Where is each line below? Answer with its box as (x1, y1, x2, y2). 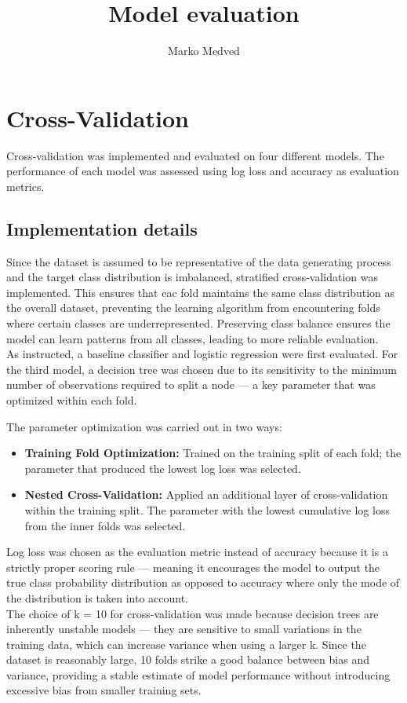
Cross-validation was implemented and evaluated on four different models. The (6, 147, 384, 163)
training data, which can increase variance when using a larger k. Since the (6, 635, 366, 652)
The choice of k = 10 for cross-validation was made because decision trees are (6, 605, 379, 621)
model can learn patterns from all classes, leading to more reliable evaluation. (6, 330, 379, 346)
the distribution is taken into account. (6, 589, 188, 606)
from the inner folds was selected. (24, 517, 186, 533)
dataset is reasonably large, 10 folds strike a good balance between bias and (6, 651, 369, 668)
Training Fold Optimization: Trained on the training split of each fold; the (24, 445, 402, 461)
